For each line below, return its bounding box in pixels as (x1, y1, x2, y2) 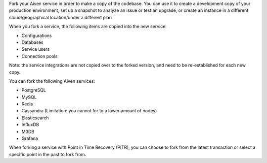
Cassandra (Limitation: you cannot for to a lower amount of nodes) (21, 108, 157, 114)
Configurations (21, 33, 52, 38)
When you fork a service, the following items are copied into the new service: (9, 24, 167, 30)
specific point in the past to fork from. (9, 151, 87, 157)
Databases (21, 39, 44, 45)
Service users (21, 46, 50, 52)
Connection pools (21, 53, 58, 59)
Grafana (21, 135, 38, 141)
